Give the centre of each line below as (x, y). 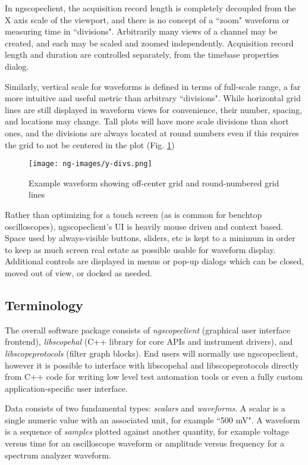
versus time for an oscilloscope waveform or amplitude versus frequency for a (145, 443)
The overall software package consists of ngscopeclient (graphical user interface (147, 330)
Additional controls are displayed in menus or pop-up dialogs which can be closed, (154, 261)
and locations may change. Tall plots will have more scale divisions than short (147, 121)
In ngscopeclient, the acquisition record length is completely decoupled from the (150, 8)
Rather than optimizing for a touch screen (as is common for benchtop (133, 214)
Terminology (44, 305)
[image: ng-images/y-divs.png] (90, 164)
